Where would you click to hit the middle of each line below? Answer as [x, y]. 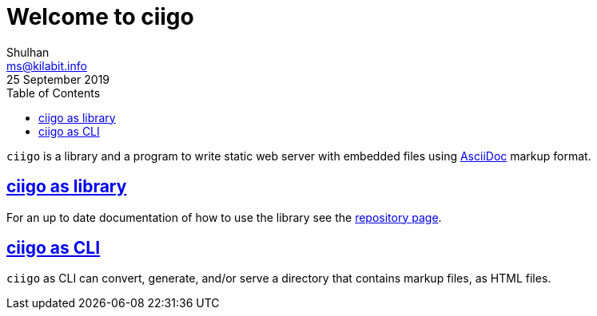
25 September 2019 [58, 79]
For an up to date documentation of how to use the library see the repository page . [224, 217]
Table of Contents [54, 93]
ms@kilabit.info [47, 65]
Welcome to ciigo [100, 17]
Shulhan [28, 52]
